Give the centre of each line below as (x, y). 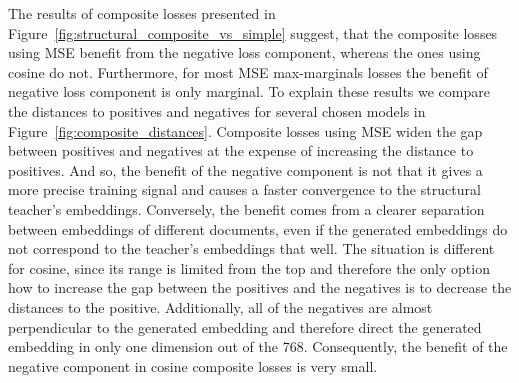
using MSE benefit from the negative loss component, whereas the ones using (244, 52)
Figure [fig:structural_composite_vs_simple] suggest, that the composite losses (253, 32)
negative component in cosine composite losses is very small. (193, 365)
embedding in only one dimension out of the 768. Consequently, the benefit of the (258, 346)
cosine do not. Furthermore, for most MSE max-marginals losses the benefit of (248, 71)
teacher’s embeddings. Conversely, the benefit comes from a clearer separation (246, 208)
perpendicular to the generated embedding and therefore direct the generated (245, 326)
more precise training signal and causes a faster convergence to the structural (244, 189)
